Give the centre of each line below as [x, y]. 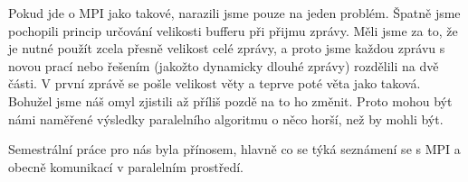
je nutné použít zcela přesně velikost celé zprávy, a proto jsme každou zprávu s [227, 48]
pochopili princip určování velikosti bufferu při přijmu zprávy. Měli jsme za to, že [233, 30]
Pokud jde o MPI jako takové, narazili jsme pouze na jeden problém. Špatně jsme [234, 13]
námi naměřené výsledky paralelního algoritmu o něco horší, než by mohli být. [226, 118]
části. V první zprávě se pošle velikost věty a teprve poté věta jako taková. [215, 83]
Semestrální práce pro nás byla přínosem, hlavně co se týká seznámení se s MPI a [234, 149]
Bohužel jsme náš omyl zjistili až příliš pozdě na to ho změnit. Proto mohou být [230, 100]
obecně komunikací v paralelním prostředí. [126, 166]
